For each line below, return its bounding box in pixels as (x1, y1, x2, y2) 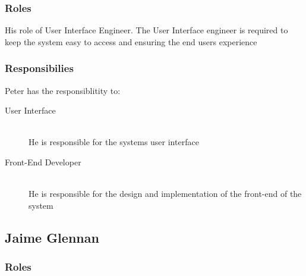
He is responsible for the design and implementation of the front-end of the (29, 187, 302, 200)
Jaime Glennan (5, 228, 99, 246)
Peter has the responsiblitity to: (5, 84, 121, 96)
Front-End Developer (5, 156, 81, 168)
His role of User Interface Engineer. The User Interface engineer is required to (5, 24, 288, 36)
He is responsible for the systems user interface (29, 136, 199, 148)
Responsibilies (5, 61, 74, 76)
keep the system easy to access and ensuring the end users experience (5, 35, 257, 48)
